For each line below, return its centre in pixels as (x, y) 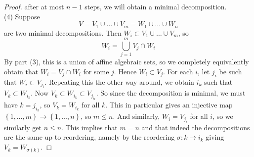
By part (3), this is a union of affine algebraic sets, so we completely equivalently (127, 62)
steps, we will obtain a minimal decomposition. (156, 6)
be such (231, 71)
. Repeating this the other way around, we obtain (119, 81)
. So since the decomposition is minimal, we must (171, 93)
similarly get (23, 127)
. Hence (125, 71)
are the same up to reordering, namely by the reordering (89, 137)
